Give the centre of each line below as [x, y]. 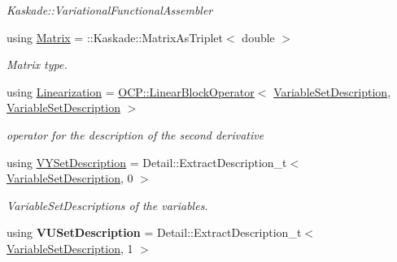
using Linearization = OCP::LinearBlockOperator [131, 91]
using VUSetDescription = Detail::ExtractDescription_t [154, 232]
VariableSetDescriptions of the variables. [107, 205]
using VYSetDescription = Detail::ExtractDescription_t [147, 162]
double [258, 37]
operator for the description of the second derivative [135, 134]
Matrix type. [37, 64]
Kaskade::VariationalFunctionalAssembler [110, 10]
